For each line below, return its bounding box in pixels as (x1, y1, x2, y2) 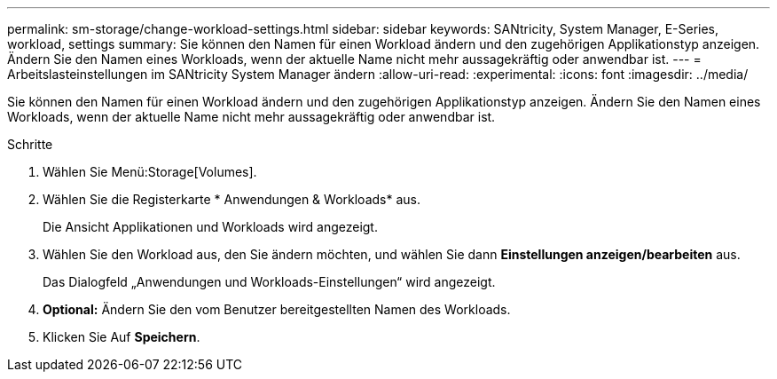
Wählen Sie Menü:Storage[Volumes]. (43, 164, 257, 179)
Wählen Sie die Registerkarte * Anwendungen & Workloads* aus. (43, 192, 420, 207)
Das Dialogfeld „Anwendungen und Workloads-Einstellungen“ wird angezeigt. (43, 274, 496, 289)
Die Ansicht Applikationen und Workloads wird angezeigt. (43, 219, 378, 234)
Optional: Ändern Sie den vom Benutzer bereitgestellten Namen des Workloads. (43, 302, 511, 317)
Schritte (7, 137, 53, 152)
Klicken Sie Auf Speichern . (43, 329, 200, 344)
